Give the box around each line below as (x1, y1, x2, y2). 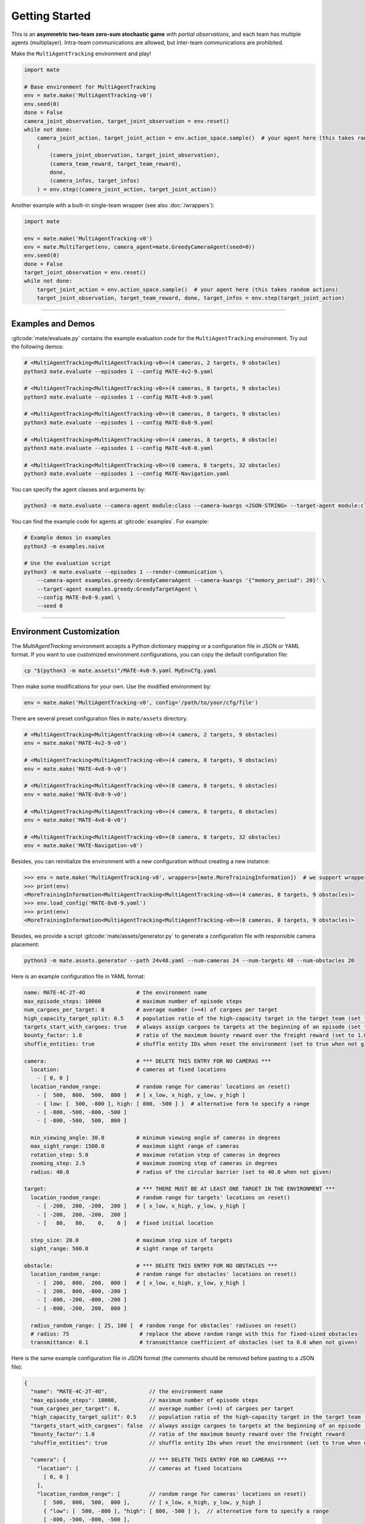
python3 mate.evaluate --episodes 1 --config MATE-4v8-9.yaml (24, 393, 214, 401)
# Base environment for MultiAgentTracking (24, 84, 156, 91)
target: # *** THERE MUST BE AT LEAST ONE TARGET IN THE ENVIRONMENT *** (24, 1186, 336, 1192)
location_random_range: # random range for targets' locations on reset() (30, 1194, 291, 1201)
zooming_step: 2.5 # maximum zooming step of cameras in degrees (30, 1160, 278, 1167)
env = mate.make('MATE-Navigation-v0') (24, 842, 143, 849)
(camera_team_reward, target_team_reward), (49, 160, 182, 167)
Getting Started (11, 9, 91, 23)
